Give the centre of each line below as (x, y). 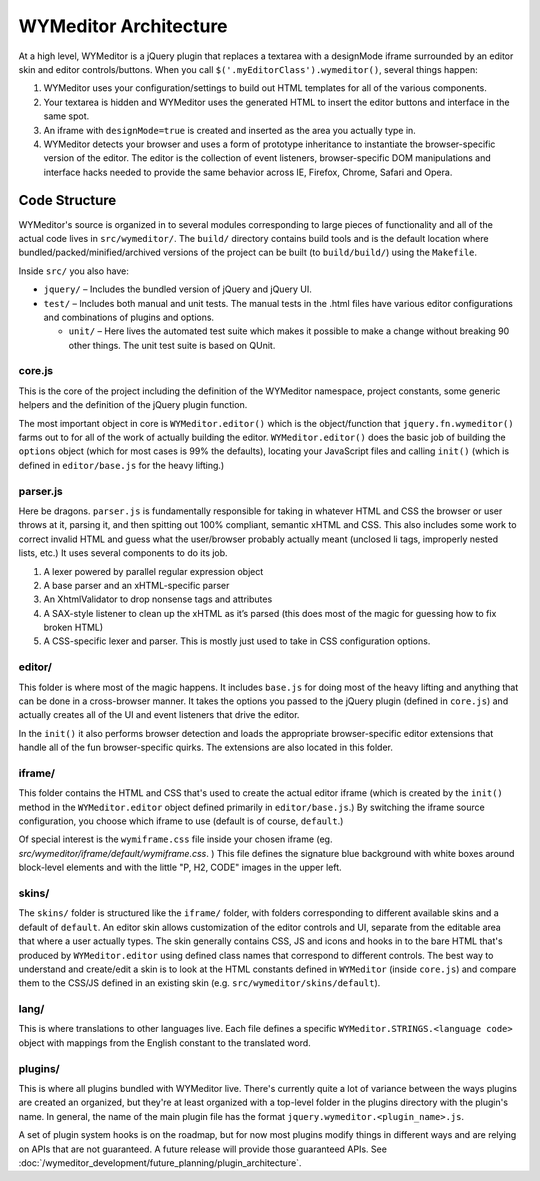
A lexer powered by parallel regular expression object (153, 571)
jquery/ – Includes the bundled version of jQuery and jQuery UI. (177, 289)
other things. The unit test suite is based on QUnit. (172, 345)
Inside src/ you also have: (74, 271)
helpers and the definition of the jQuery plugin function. (133, 405)
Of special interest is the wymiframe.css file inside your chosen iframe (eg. (175, 839)
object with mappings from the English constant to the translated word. (165, 1042)
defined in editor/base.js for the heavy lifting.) (121, 465)
